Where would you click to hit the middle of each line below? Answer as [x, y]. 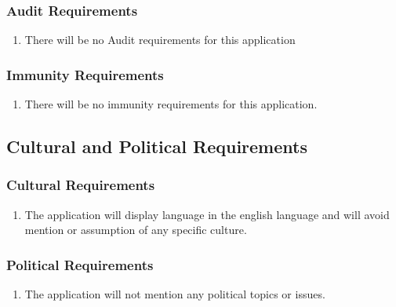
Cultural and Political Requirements [157, 146]
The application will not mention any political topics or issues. [175, 294]
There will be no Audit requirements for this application [160, 40]
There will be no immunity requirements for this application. [171, 104]
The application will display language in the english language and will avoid [207, 214]
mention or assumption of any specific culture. [136, 230]
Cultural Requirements [81, 185]
